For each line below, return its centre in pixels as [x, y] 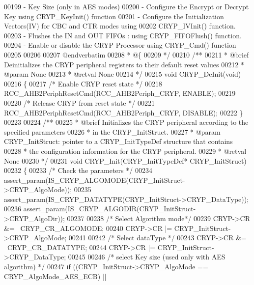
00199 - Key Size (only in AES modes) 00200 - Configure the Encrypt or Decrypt [127, 6]
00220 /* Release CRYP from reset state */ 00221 [79, 102]
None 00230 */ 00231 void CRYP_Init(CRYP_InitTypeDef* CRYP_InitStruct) [125, 160]
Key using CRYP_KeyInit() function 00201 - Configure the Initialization [114, 16]
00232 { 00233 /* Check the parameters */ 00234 [78, 170]
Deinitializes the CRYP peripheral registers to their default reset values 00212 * [124, 64]
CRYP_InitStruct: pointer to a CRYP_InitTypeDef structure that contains [118, 141]
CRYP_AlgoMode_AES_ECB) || [55, 276]
